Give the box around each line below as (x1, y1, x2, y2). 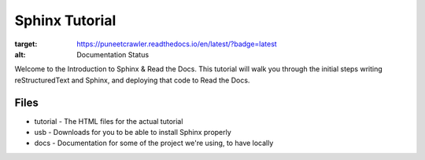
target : (14, 39, 38, 49)
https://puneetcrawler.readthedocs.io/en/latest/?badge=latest (76, 39, 277, 49)
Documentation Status (76, 49, 150, 59)
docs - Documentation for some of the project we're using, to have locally (34, 138, 274, 148)
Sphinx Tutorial (14, 12, 116, 29)
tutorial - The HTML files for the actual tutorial (34, 116, 183, 125)
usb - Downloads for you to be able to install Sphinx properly (34, 128, 231, 137)
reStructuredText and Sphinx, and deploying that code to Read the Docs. (14, 75, 250, 85)
